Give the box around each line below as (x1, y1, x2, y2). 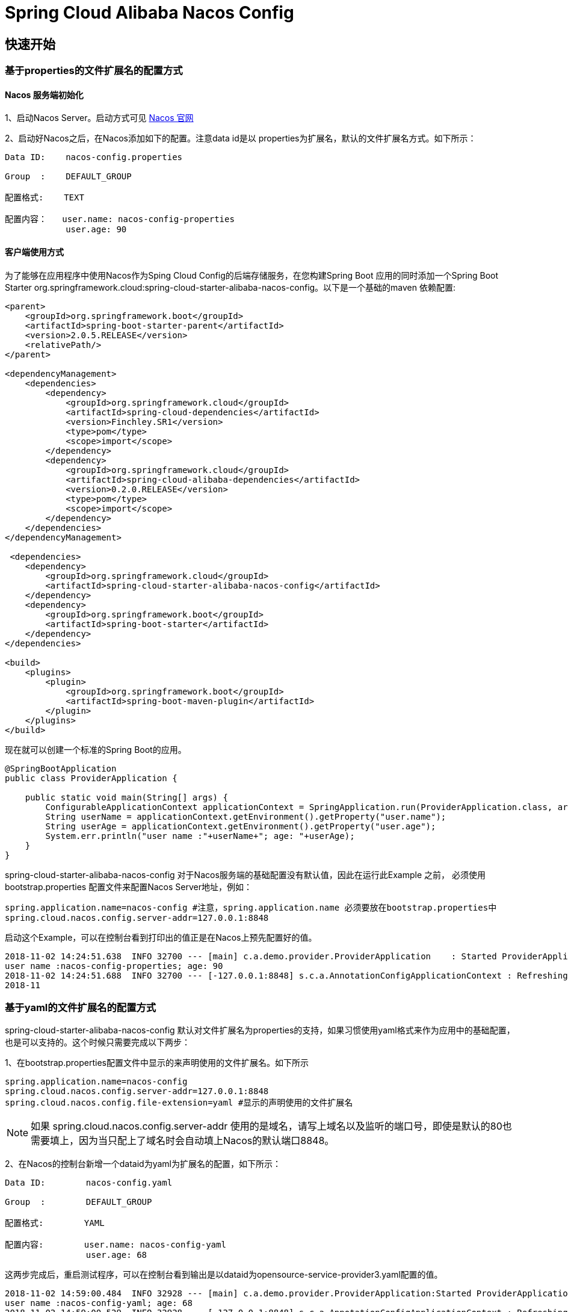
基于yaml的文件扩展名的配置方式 (5, 1001, 156, 1013)
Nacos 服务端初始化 (5, 89, 84, 100)
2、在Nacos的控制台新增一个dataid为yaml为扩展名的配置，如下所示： (5, 1159, 281, 1169)
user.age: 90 (66, 224, 127, 235)
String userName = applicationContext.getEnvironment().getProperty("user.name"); (45, 811, 446, 822)
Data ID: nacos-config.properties (5, 152, 183, 162)
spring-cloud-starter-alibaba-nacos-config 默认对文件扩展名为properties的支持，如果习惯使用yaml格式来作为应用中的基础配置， (5, 1025, 515, 1036)
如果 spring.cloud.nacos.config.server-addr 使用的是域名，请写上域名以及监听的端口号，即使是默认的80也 (31, 1120, 512, 1133)
